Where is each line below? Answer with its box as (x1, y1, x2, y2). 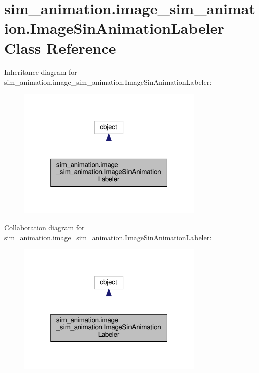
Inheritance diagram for (4, 66, 77, 77)
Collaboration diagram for (4, 222, 85, 233)
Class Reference (4, 37, 116, 58)
